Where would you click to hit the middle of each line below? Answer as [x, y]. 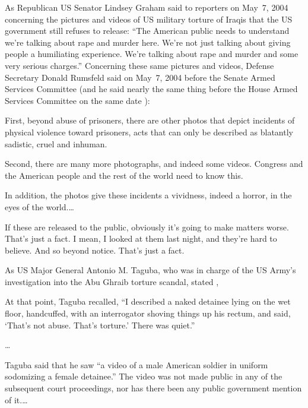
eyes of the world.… [39, 206]
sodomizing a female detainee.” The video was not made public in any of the [144, 376]
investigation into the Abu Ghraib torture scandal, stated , [112, 281]
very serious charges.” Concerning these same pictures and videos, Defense [139, 65]
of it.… [16, 399]
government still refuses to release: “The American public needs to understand [147, 31]
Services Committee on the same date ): [77, 100]
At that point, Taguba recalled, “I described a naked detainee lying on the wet [148, 301]
